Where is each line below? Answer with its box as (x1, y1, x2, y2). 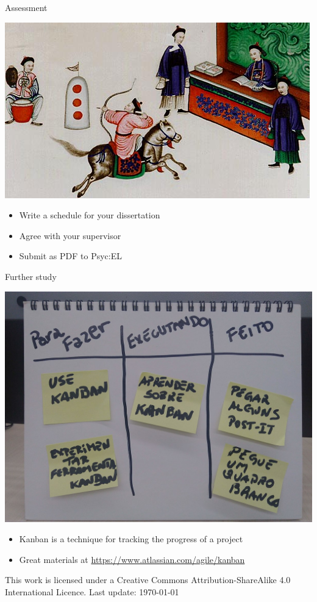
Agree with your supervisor (19, 229, 121, 242)
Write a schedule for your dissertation (19, 209, 160, 221)
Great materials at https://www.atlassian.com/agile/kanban (19, 553, 245, 565)
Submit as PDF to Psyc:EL (19, 249, 122, 262)
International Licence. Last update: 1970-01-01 (5, 585, 179, 598)
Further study (5, 270, 57, 282)
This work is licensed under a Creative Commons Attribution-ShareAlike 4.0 (5, 573, 291, 586)
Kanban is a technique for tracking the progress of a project (19, 532, 243, 545)
